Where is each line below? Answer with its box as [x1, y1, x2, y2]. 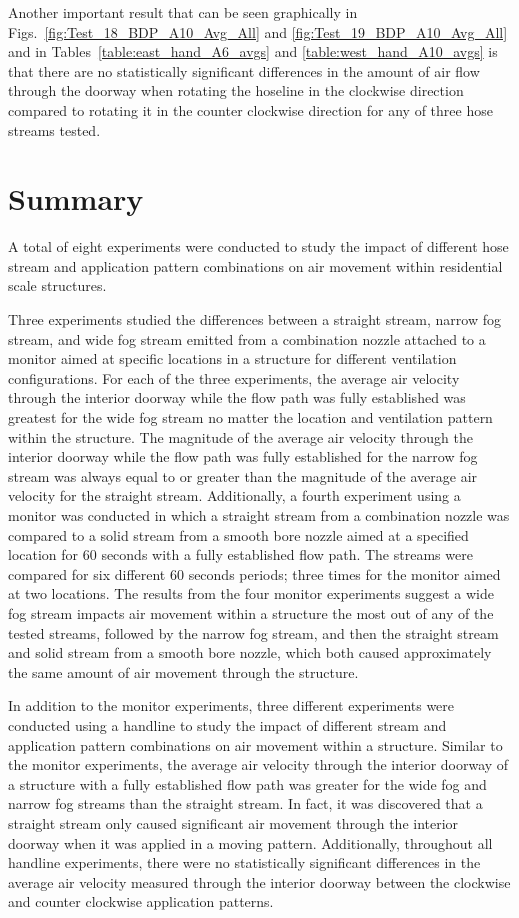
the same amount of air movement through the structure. [8, 661, 359, 682]
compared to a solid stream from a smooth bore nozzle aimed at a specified [8, 524, 469, 545]
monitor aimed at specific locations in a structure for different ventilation [8, 348, 457, 369]
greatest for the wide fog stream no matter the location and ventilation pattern [8, 407, 493, 428]
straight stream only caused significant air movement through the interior [8, 812, 459, 833]
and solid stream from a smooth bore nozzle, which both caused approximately [8, 642, 492, 663]
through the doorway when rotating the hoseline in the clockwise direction [8, 80, 464, 101]
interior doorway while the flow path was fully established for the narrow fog [8, 446, 478, 467]
